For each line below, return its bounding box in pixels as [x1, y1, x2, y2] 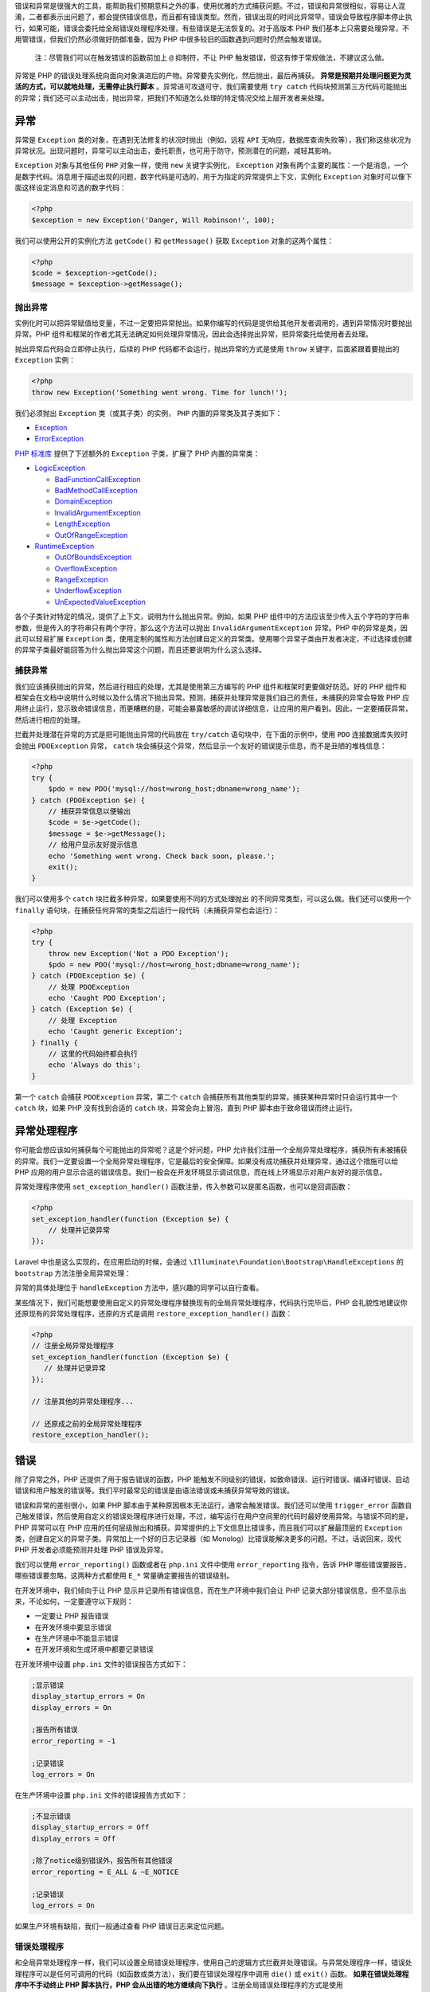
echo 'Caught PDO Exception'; [48, 994, 166, 1003]
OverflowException [54, 563, 118, 573]
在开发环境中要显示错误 [34, 1622, 111, 1632]
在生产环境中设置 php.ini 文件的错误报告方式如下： [14, 1790, 188, 1800]
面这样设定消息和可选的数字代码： [14, 183, 127, 193]
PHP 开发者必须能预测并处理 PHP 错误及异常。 [14, 1545, 168, 1555]
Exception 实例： [14, 355, 76, 365]
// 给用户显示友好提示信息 [48, 841, 139, 849]
